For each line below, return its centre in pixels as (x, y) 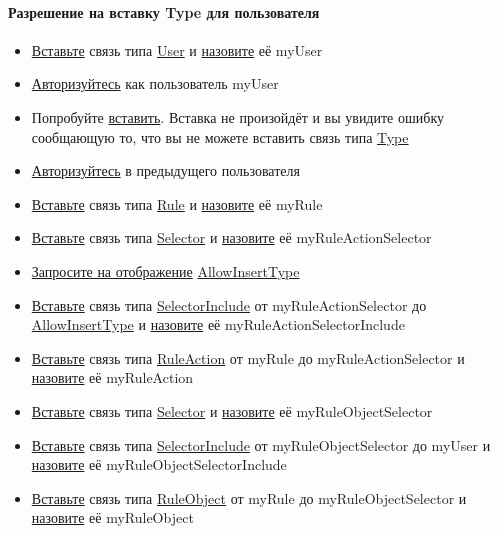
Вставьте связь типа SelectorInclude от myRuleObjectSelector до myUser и (261, 444)
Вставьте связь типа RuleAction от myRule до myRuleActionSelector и (248, 357)
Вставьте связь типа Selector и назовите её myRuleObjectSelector (232, 410)
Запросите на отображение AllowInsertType (165, 270)
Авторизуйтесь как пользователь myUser (155, 83)
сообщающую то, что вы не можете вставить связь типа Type (220, 136)
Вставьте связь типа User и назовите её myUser (177, 49)
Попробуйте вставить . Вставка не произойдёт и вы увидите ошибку (237, 116)
